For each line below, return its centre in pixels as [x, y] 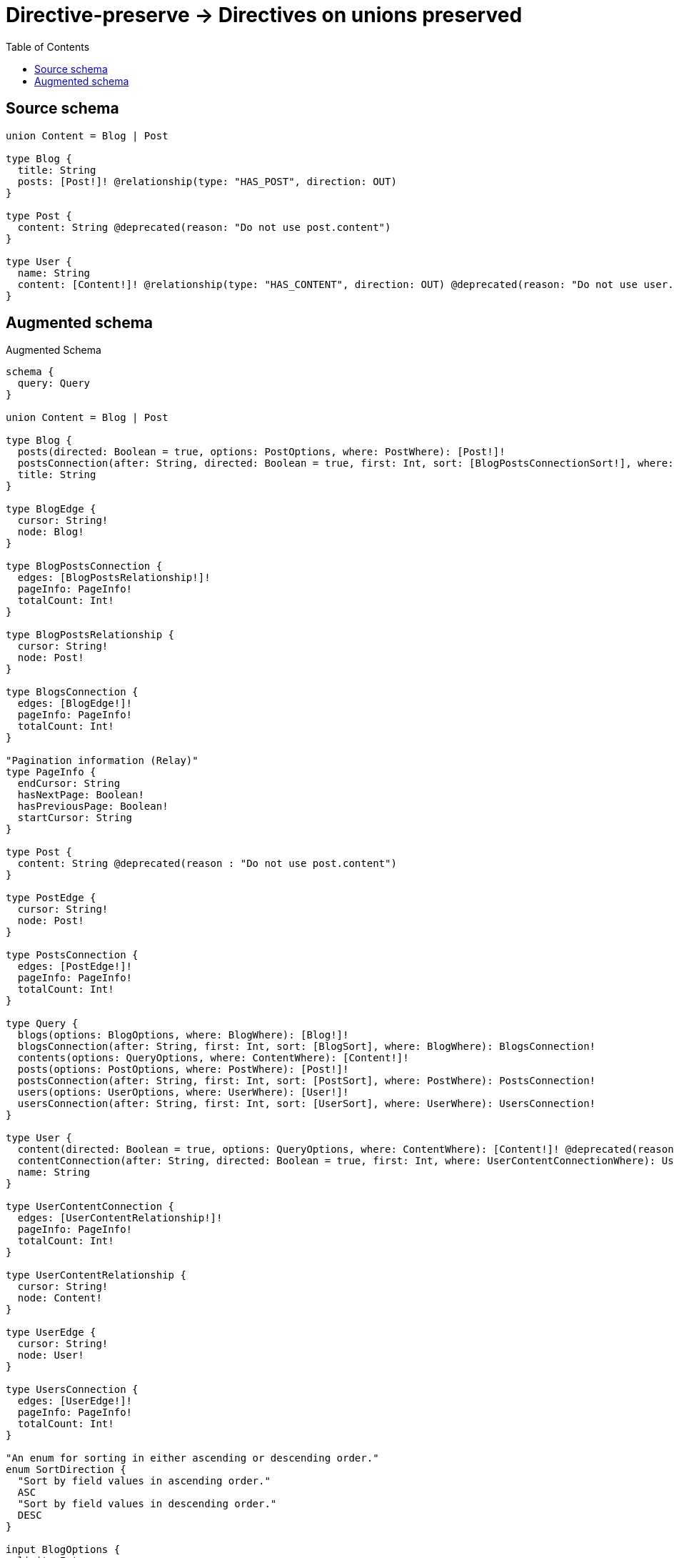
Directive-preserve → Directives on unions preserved [264, 15]
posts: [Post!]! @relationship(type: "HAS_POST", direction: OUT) [207, 181]
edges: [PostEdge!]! [75, 967]
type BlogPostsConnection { [84, 566]
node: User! [51, 1355]
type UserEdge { [51, 1333]
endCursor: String [69, 784]
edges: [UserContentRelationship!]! [120, 1218]
